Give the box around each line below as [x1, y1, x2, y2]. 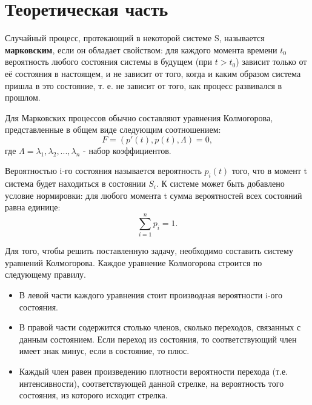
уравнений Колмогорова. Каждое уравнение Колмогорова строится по [5, 256, 262, 269]
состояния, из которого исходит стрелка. [19, 389, 168, 401]
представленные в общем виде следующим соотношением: [5, 123, 221, 136]
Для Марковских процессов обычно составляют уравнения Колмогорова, [5, 111, 273, 124]
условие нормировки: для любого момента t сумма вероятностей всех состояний [5, 189, 302, 201]
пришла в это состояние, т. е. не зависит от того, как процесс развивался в [5, 79, 282, 92]
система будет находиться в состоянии [5, 177, 146, 190]
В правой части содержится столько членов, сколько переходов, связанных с [19, 321, 301, 333]
